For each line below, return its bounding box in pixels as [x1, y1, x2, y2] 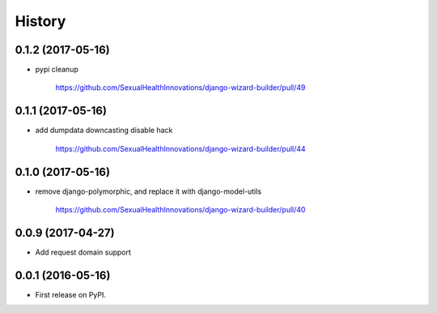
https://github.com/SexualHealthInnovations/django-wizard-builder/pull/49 [55, 83, 306, 92]
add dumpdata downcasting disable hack [35, 126, 173, 135]
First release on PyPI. [35, 289, 107, 299]
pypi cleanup [35, 65, 78, 75]
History [15, 12, 66, 30]
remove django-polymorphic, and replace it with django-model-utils [35, 187, 262, 196]
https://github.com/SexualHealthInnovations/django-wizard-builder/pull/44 [55, 144, 307, 153]
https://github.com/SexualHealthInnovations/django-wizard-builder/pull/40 [55, 205, 306, 215]
